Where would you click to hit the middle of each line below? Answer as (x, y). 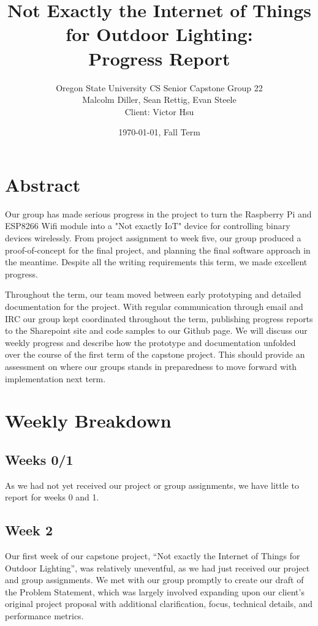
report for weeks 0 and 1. (52, 497)
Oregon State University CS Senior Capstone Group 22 (159, 87)
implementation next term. (55, 378)
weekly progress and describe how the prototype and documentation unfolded (150, 342)
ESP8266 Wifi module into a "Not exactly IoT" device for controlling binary (148, 226)
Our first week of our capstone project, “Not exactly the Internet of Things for (153, 556)
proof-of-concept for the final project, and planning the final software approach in (158, 250)
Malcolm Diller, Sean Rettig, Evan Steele (159, 100)
